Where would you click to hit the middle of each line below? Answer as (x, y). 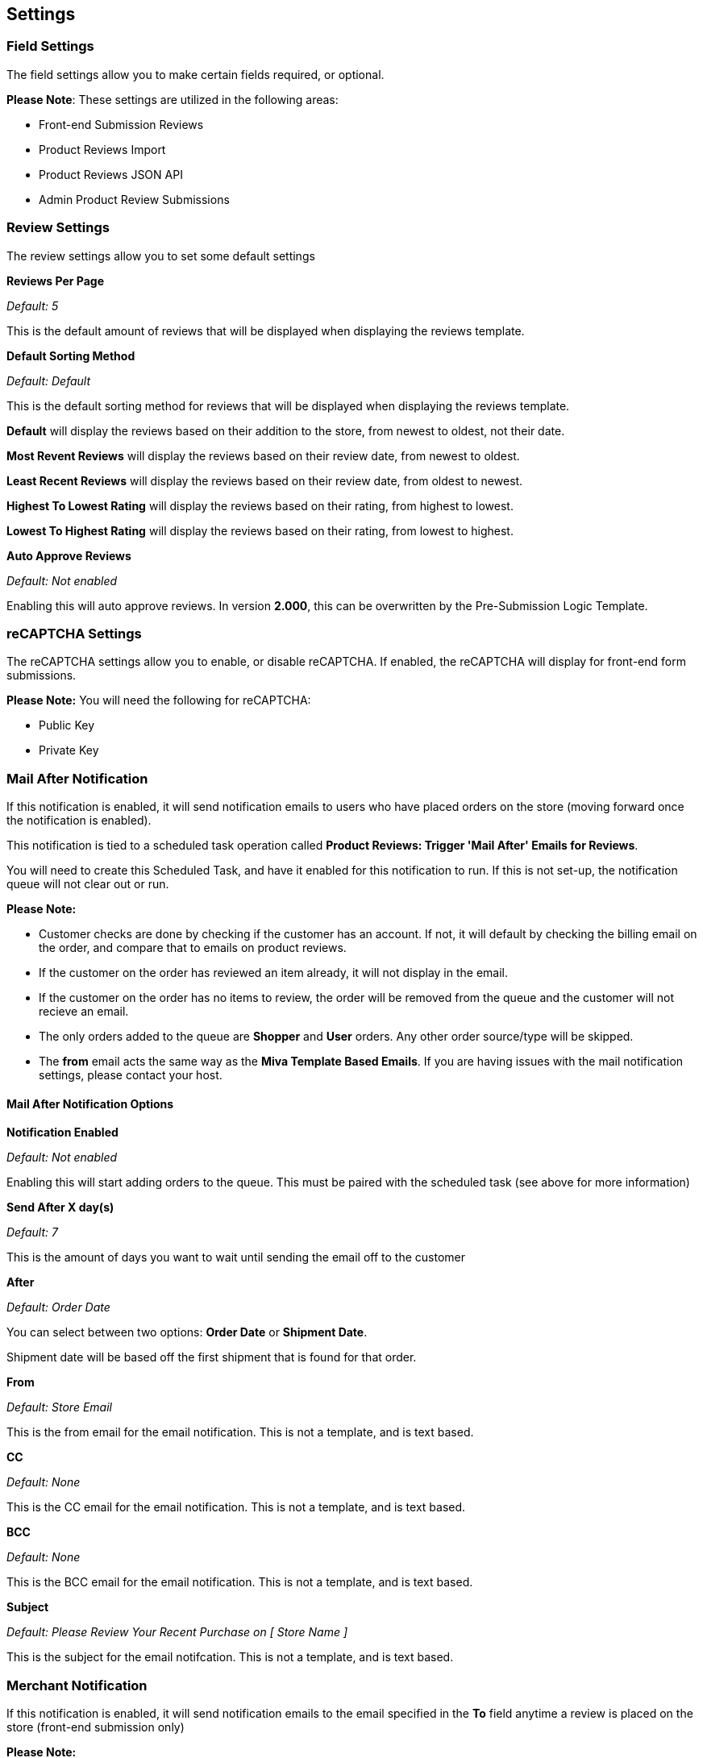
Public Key (67, 725)
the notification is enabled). (79, 821)
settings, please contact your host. (131, 1075)
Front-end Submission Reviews (121, 124)
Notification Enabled (62, 1133)
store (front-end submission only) (96, 1727)
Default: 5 (33, 305)
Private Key (69, 750)
